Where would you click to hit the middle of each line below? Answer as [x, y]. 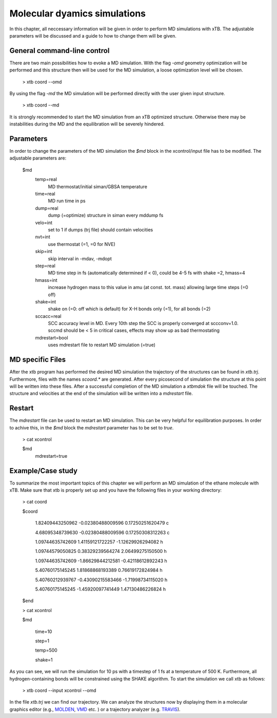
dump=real [47, 208]
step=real [45, 265]
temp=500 [46, 650]
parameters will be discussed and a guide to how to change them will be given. [93, 35]
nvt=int [43, 237]
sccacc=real [48, 316]
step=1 [42, 641]
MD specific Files [38, 360]
